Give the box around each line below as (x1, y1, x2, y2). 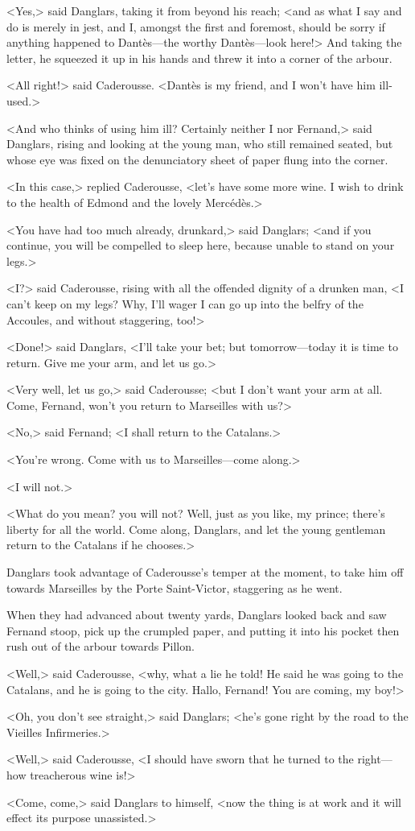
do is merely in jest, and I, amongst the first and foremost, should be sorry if (6, 18, 385, 35)
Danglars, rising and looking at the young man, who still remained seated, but (6, 135, 393, 152)
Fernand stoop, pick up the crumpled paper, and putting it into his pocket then (6, 622, 400, 639)
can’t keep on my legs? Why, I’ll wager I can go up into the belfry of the (6, 295, 364, 312)
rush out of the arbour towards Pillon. (6, 638, 195, 655)
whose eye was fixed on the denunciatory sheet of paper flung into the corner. (6, 151, 388, 167)
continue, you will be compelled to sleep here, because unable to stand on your (6, 237, 395, 254)
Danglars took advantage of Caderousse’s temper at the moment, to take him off (6, 564, 404, 581)
